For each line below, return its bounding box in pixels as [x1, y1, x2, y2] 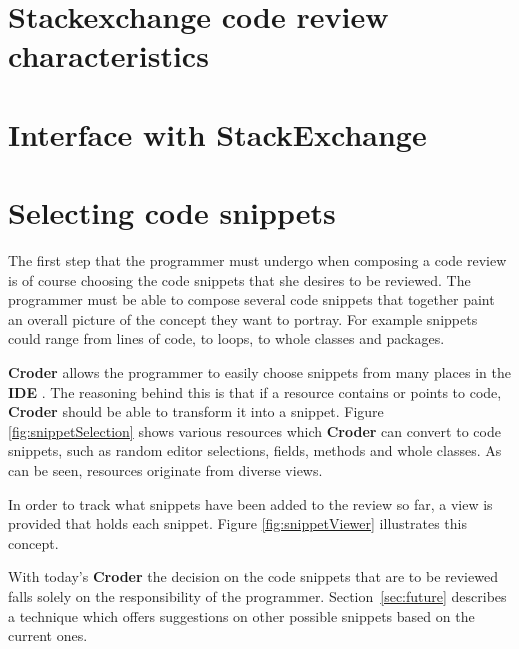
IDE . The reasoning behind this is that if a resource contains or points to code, [8, 381, 502, 402]
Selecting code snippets [8, 192, 336, 233]
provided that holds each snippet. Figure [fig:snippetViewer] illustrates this [8, 513, 467, 534]
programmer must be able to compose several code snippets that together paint [8, 289, 495, 310]
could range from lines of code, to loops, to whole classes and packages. [8, 328, 445, 349]
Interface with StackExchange [8, 113, 427, 154]
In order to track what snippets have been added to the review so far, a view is [8, 493, 493, 514]
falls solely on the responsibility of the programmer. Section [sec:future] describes [8, 585, 507, 606]
